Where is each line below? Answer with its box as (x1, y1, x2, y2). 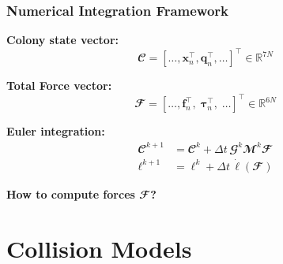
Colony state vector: (6, 32, 119, 48)
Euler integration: (6, 123, 105, 139)
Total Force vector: (6, 77, 112, 94)
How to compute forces (6, 185, 135, 202)
